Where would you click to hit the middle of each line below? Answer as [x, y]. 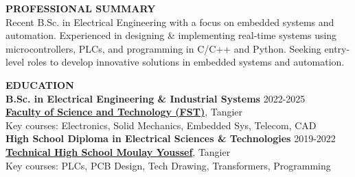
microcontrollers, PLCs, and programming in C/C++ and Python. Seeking [163, 48]
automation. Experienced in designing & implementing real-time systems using [171, 35]
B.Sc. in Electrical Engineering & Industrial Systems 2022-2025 [156, 98]
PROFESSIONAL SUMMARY [81, 8]
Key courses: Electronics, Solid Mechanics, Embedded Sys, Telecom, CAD [161, 125]
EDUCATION [40, 84]
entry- [337, 48]
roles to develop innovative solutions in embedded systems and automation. [186, 62]
